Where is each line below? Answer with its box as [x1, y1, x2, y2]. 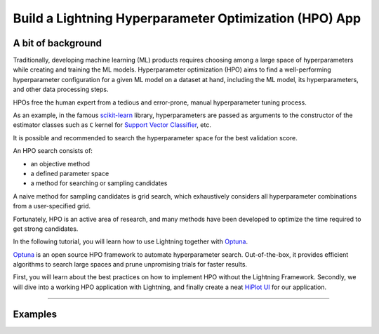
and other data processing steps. [13, 85, 109, 94]
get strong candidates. [13, 225, 79, 233]
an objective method [30, 159, 91, 168]
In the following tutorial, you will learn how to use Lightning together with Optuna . [13, 237, 248, 246]
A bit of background [13, 37, 102, 49]
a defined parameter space [30, 169, 109, 178]
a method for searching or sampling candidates [30, 179, 168, 187]
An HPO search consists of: [13, 147, 93, 155]
